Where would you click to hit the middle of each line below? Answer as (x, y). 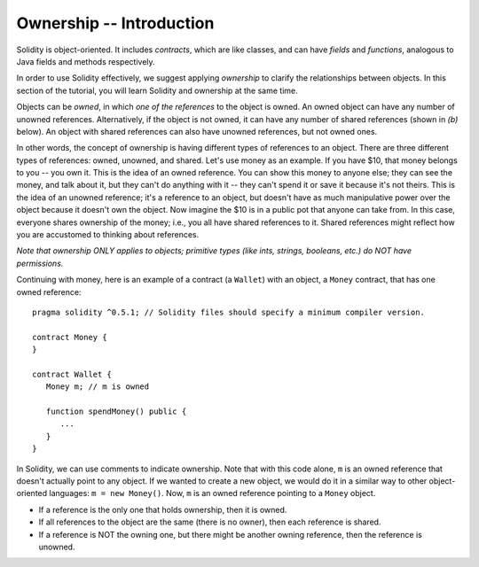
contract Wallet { (72, 374)
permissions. (40, 263)
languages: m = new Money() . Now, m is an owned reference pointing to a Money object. (212, 493)
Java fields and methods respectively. (86, 61)
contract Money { (70, 337)
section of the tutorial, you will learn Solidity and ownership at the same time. (157, 90)
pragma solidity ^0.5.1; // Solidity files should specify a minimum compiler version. (229, 312)
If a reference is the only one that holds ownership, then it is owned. (163, 509)
